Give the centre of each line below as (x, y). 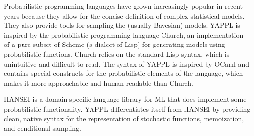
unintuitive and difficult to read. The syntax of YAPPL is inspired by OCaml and (127, 63)
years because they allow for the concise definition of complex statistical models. (124, 15)
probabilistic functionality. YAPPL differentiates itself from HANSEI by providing (127, 108)
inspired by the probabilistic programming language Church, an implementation (124, 34)
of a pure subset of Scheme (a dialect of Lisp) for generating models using (115, 44)
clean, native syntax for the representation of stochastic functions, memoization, (124, 118)
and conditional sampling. (43, 128)
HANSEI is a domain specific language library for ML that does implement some (125, 99)
